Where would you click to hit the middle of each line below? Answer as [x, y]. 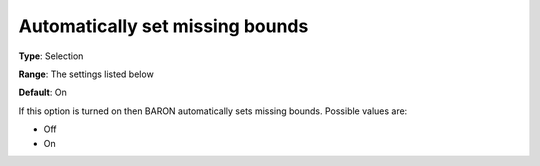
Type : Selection [51, 56]
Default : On [42, 92]
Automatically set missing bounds [163, 26]
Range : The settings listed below [86, 74]
